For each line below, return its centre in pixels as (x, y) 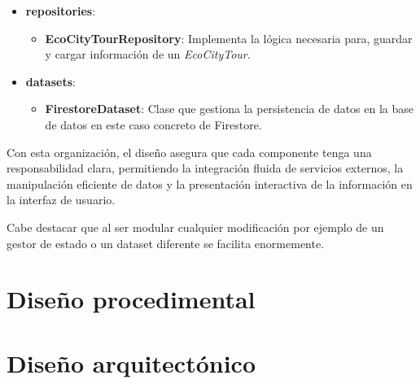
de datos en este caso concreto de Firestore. (153, 124)
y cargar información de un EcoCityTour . (148, 54)
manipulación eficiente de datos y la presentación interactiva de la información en (210, 183)
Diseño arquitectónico (131, 362)
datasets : (50, 81)
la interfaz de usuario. (61, 200)
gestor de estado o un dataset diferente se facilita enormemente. (166, 243)
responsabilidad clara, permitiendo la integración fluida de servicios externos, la (205, 168)
